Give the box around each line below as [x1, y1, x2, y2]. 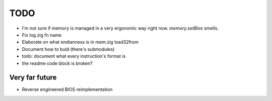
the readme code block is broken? [22, 60, 93, 66]
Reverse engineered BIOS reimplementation [22, 86, 113, 92]
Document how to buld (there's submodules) [22, 46, 115, 52]
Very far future [9, 73, 57, 82]
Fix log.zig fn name [22, 32, 62, 38]
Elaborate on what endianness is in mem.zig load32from [22, 39, 139, 45]
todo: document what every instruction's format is [22, 53, 126, 59]
